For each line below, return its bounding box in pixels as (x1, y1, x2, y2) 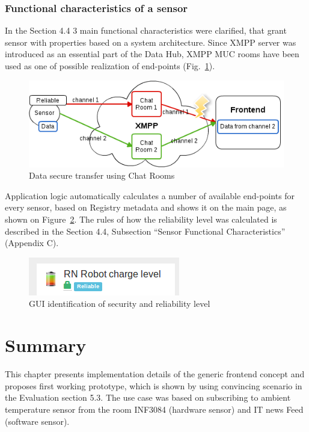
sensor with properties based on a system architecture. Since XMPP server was (5, 35, 296, 48)
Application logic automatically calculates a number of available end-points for (5, 189, 295, 202)
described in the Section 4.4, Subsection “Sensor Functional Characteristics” (5, 224, 286, 237)
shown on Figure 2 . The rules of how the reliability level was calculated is (5, 213, 277, 226)
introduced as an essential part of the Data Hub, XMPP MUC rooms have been (5, 48, 299, 60)
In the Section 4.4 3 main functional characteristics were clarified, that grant (5, 24, 287, 37)
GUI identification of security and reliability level (29, 297, 210, 310)
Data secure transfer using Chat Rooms (29, 169, 175, 182)
